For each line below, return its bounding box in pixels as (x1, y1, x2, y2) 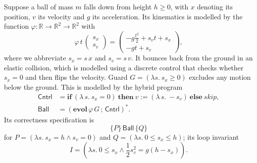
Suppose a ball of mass (4, 1, 73, 11)
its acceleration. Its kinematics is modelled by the (92, 11, 243, 21)
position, (4, 11, 30, 21)
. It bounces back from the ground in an (131, 53, 253, 63)
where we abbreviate (4, 53, 66, 63)
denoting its (197, 1, 233, 11)
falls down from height (84, 1, 152, 11)
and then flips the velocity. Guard (25, 72, 128, 82)
